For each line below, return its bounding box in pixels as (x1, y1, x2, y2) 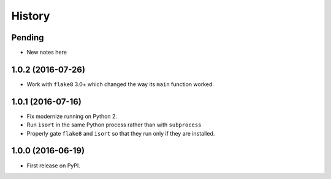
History (11, 9, 50, 23)
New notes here (26, 49, 67, 56)
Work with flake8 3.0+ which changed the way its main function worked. (26, 80, 215, 88)
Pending (11, 32, 44, 43)
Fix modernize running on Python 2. (26, 112, 118, 120)
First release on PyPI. (26, 162, 81, 169)
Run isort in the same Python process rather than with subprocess (26, 121, 202, 128)
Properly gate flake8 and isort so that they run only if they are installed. (26, 130, 215, 137)
